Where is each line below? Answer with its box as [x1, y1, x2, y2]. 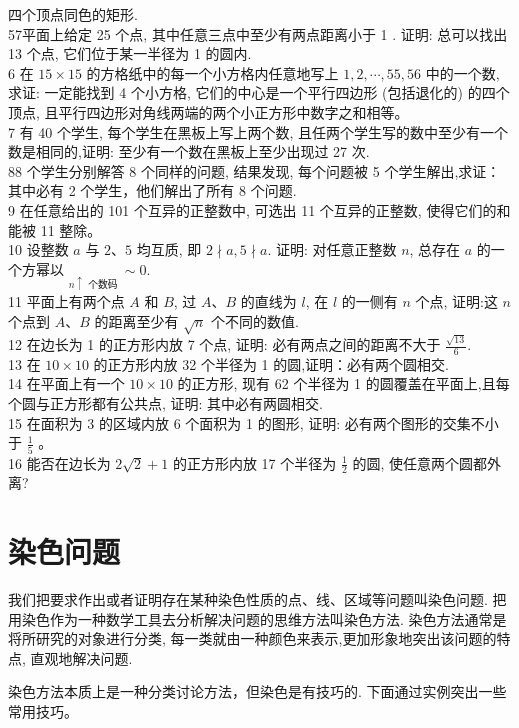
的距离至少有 [94, 310, 179, 331]
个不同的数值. [210, 310, 299, 331]
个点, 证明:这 [415, 290, 498, 311]
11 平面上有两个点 [8, 290, 125, 311]
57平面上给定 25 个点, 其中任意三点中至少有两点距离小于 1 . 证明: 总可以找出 [8, 23, 508, 44]
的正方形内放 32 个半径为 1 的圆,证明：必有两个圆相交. [93, 353, 449, 374]
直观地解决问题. [30, 647, 133, 668]
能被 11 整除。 [8, 219, 102, 240]
